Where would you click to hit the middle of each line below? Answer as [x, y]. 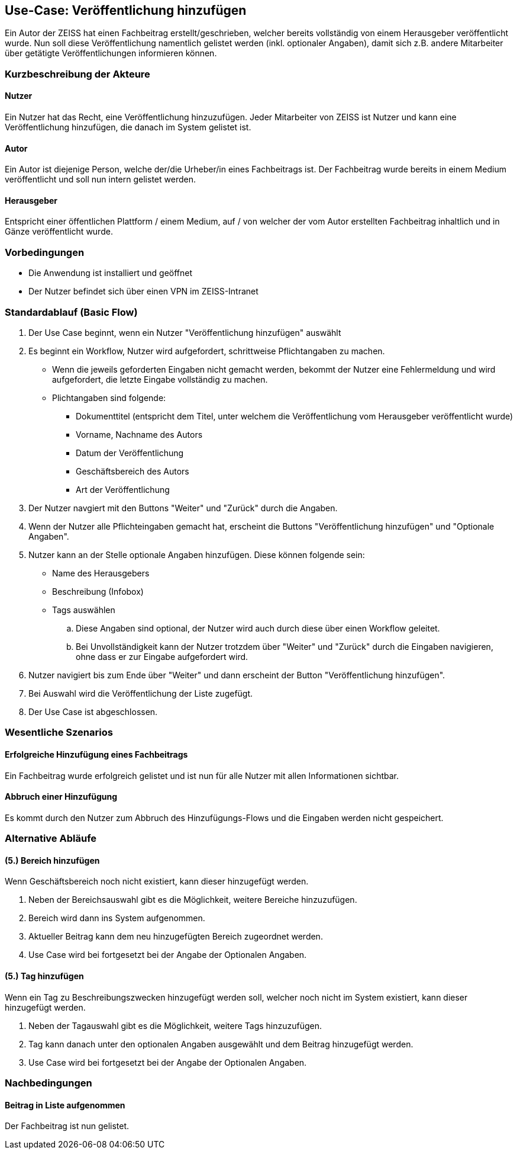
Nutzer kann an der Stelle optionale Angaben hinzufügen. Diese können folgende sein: [197, 554]
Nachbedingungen [49, 1083]
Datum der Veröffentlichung [130, 453]
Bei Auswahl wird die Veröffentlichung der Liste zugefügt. [141, 693]
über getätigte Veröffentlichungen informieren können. [111, 53]
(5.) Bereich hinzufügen [52, 860]
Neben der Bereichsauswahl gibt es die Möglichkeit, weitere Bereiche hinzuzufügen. [193, 900]
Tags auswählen [84, 610]
